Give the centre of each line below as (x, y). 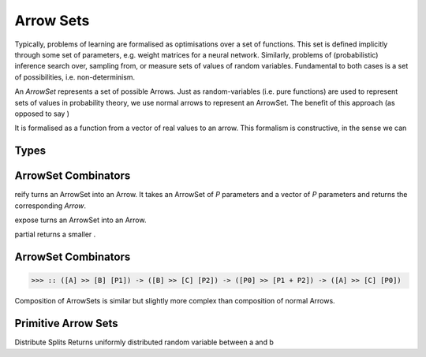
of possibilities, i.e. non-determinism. (75, 77)
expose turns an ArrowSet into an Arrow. (80, 220)
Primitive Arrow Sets (66, 324)
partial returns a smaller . (55, 234)
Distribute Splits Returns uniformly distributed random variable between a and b (144, 342)
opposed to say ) (42, 113)
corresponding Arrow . (50, 206)
